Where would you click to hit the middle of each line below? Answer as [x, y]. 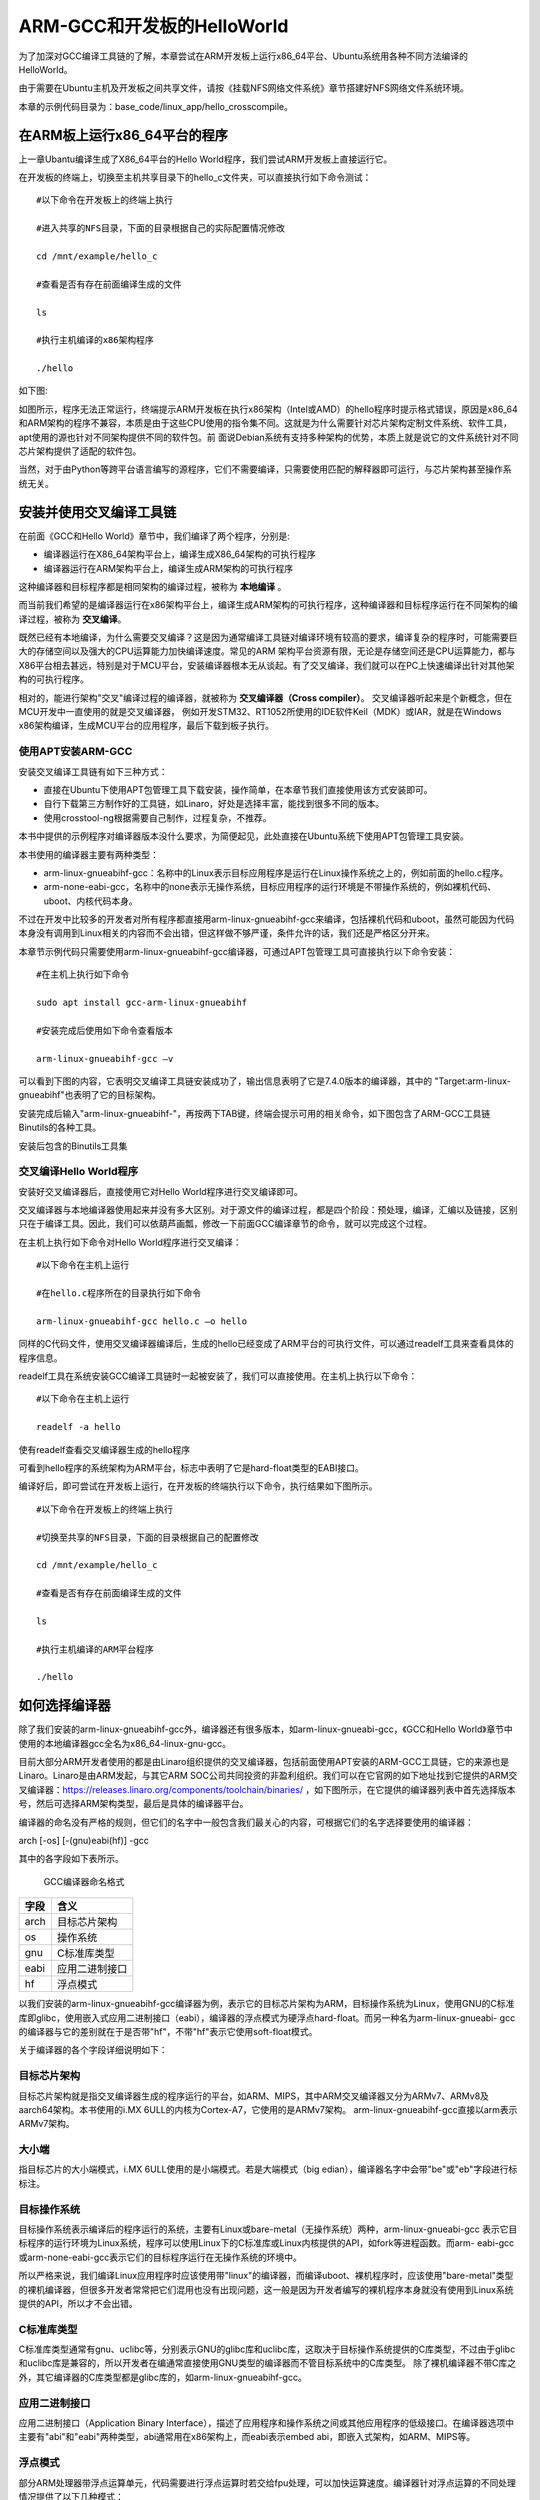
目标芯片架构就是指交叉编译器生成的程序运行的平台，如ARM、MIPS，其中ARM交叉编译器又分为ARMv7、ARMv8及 [254, 2096]
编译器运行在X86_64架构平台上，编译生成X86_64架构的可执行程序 [179, 554]
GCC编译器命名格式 [84, 1881]
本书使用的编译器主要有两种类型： [88, 854]
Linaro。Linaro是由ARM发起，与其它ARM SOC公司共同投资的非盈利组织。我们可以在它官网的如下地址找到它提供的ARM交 [268, 1776]
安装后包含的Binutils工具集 [73, 1146]
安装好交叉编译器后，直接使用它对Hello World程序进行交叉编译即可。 [161, 1191]
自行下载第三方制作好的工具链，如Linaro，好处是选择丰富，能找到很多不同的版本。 [214, 804]
